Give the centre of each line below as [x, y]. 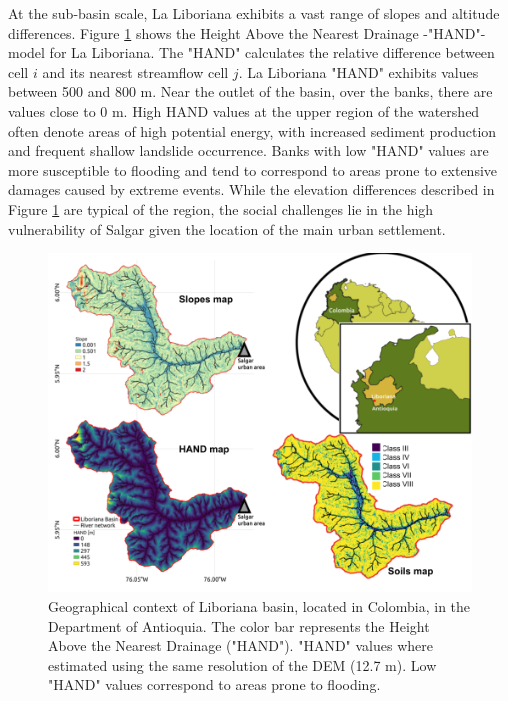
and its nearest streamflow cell [135, 71]
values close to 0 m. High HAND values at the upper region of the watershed [244, 110]
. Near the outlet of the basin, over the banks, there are [322, 91]
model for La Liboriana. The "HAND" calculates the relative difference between [251, 52]
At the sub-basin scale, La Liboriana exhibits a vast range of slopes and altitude [254, 13]
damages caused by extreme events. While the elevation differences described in [251, 189]
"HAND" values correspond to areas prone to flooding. [214, 684]
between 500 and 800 [72, 91]
